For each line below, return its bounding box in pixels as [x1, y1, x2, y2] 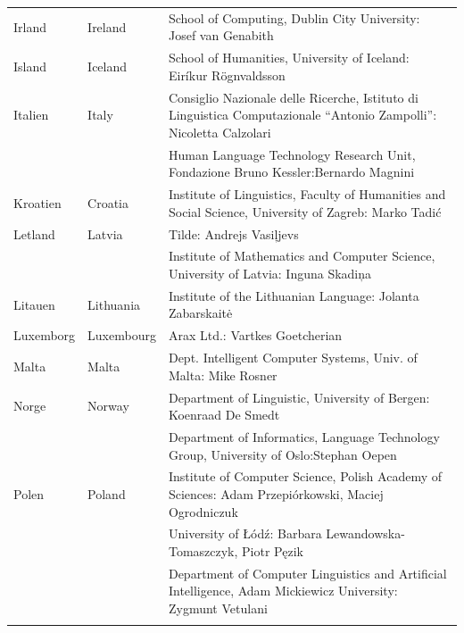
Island [13, 56, 47, 75]
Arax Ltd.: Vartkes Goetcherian [168, 326, 343, 345]
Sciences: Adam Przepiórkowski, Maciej [168, 485, 384, 503]
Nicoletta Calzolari [168, 122, 271, 141]
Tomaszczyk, [168, 542, 238, 561]
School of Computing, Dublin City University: [168, 8, 420, 27]
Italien [13, 105, 49, 124]
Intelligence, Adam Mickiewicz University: [168, 581, 398, 600]
